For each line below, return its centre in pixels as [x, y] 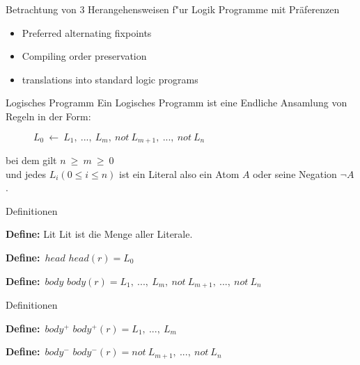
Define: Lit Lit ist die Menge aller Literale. [99, 234]
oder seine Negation [295, 173]
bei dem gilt [31, 160]
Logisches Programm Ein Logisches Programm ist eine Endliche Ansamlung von [177, 103]
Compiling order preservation [84, 56]
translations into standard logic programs [110, 79]
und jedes [26, 173]
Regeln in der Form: [48, 116]
